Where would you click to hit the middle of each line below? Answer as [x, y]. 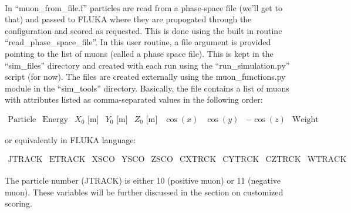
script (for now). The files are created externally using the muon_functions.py [145, 77]
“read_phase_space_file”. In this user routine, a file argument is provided [138, 42]
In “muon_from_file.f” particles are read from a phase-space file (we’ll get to [144, 7]
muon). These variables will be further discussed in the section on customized [144, 192]
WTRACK [327, 159]
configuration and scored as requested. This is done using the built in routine [144, 30]
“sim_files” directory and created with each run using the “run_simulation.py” [147, 65]
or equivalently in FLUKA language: [70, 139]
